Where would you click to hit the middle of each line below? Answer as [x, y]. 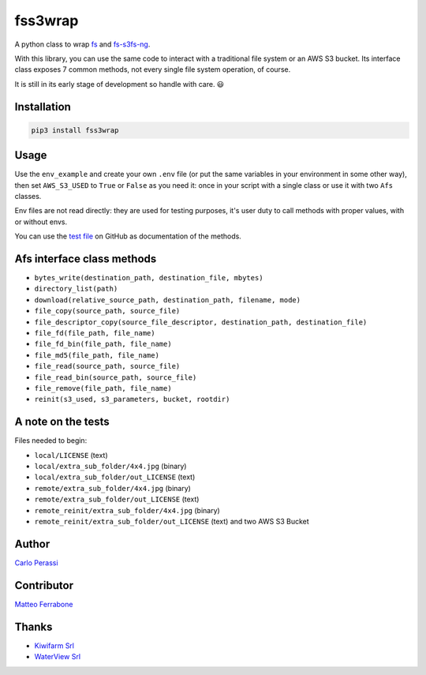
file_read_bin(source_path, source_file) [116, 377]
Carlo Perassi [36, 562]
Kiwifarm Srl [54, 645]
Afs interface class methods [86, 259]
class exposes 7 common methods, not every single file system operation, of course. [153, 69]
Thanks [34, 626]
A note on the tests [62, 422]
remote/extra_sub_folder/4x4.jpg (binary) [112, 488]
